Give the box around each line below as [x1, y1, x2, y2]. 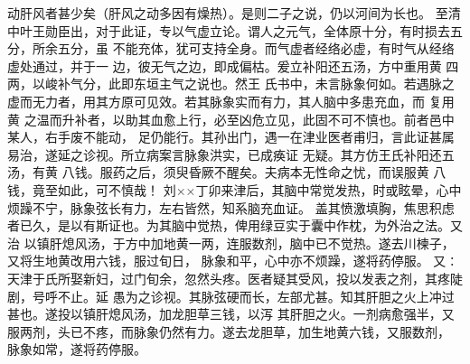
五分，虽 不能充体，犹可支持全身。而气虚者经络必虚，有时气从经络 [57, 39, 455, 58]
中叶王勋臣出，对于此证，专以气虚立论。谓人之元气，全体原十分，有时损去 [7, 21, 450, 40]
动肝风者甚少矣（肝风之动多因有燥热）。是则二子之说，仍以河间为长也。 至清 [7, 4, 461, 22]
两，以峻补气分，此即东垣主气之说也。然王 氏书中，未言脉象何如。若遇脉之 [7, 74, 455, 93]
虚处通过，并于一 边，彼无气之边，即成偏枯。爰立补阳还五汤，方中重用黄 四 [7, 56, 459, 75]
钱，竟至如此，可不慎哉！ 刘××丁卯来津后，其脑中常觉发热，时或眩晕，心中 [7, 180, 462, 199]
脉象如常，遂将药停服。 [7, 340, 146, 359]
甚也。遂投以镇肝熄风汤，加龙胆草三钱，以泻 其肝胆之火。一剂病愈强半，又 [7, 304, 455, 323]
